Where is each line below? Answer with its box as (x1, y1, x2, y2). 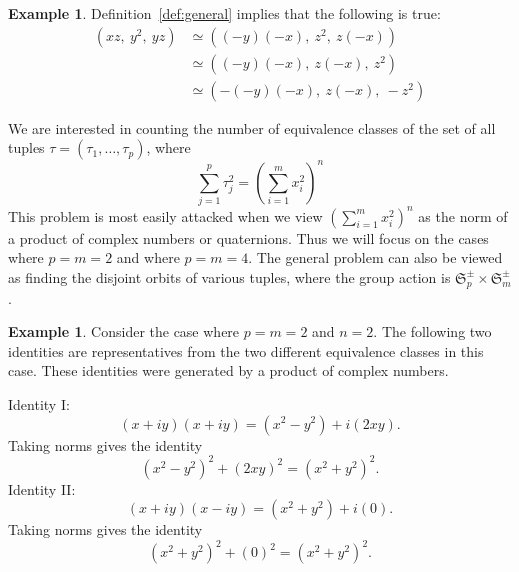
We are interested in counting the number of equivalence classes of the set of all (8, 117, 496, 138)
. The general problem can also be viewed (248, 247, 503, 268)
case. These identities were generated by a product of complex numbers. (8, 360, 449, 381)
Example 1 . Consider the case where (8, 321, 240, 342)
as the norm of (418, 205, 508, 226)
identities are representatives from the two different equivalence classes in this (8, 340, 484, 361)
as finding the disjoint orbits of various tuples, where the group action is (8, 266, 451, 287)
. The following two (373, 321, 492, 342)
